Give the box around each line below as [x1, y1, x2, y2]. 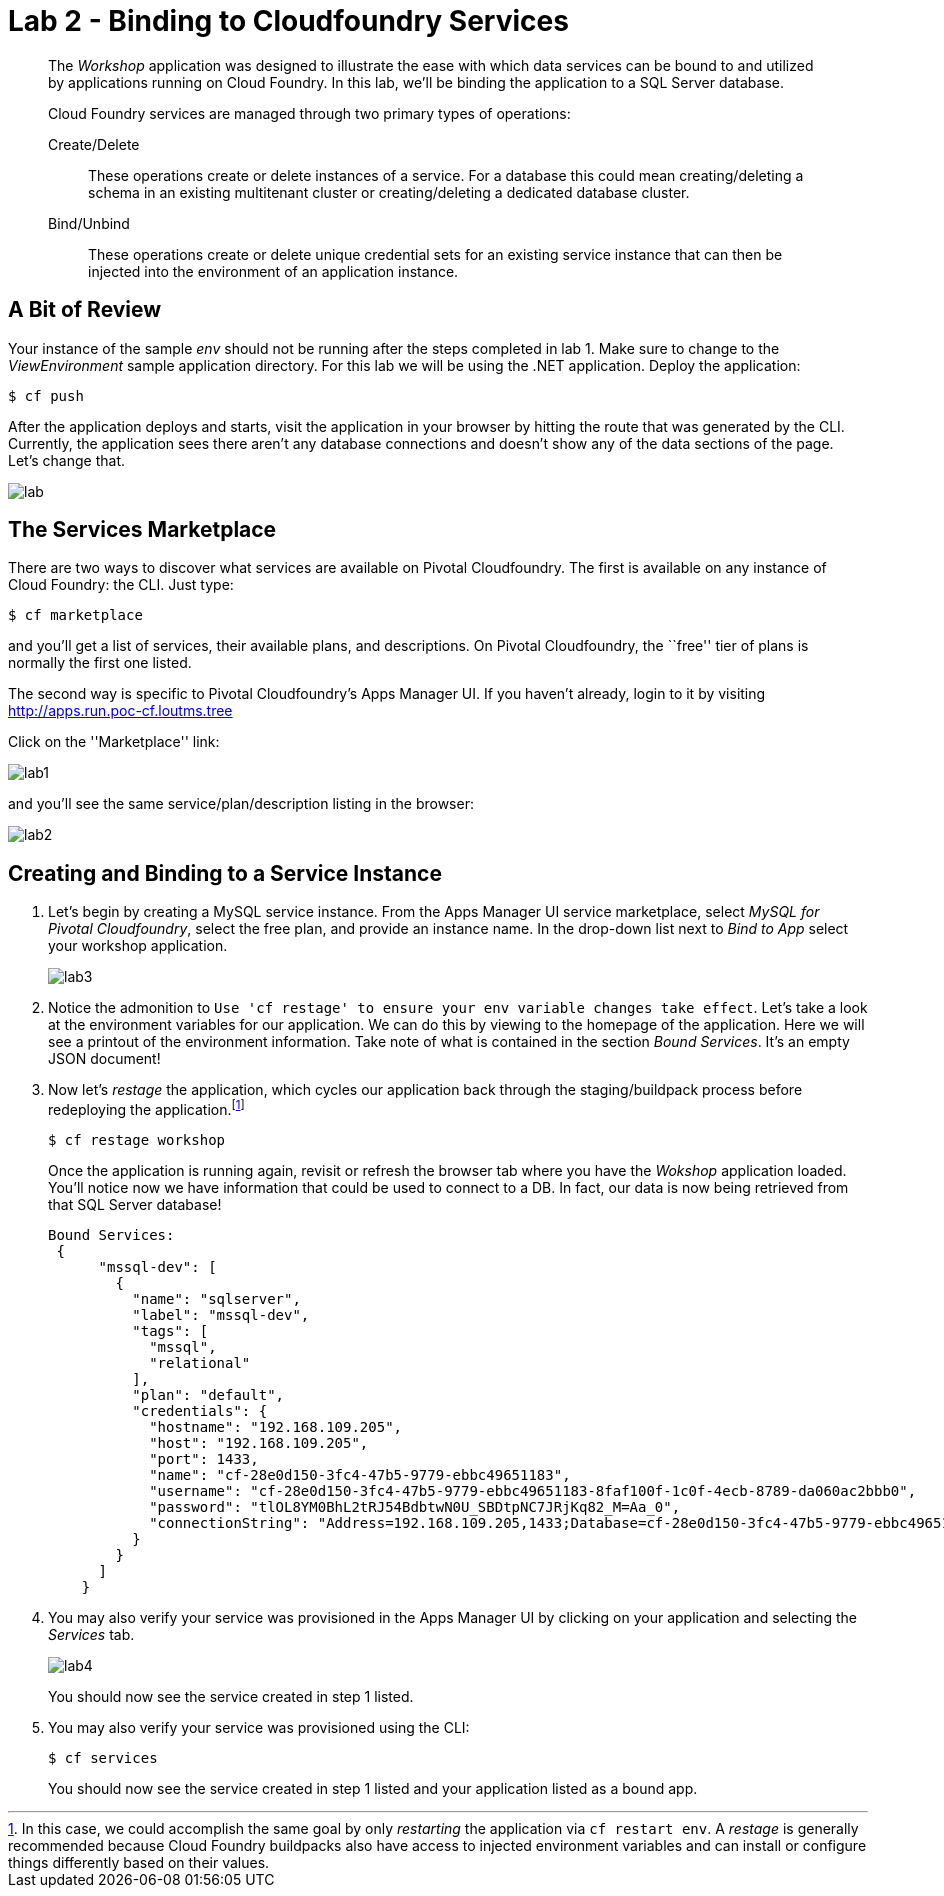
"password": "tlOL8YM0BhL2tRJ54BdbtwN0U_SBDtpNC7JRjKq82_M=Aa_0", [149, 1498, 681, 1515]
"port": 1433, [149, 1450, 259, 1467]
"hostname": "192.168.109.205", [149, 1418, 403, 1435]
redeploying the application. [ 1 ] [48, 1098, 245, 1118]
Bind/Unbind [48, 214, 130, 232]
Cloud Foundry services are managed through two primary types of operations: [48, 104, 571, 122]
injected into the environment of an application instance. [88, 262, 459, 280]
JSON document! [48, 1050, 161, 1068]
